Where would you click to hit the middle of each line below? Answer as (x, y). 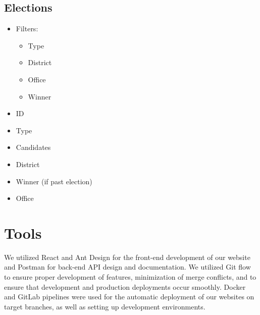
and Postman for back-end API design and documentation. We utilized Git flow (127, 267)
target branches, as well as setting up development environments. (105, 306)
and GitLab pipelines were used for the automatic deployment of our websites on (129, 297)
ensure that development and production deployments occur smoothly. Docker (125, 286)
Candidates (33, 147)
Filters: (27, 29)
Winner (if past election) (54, 181)
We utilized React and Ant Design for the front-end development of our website (127, 257)
